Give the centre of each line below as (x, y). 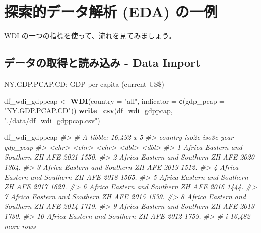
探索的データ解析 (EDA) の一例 (111, 11)
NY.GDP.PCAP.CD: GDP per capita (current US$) (84, 83)
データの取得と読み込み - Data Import (102, 63)
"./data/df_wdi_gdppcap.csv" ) (52, 120)
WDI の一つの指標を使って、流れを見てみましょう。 (90, 35)
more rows (20, 226)
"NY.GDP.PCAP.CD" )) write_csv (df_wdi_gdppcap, (88, 110)
